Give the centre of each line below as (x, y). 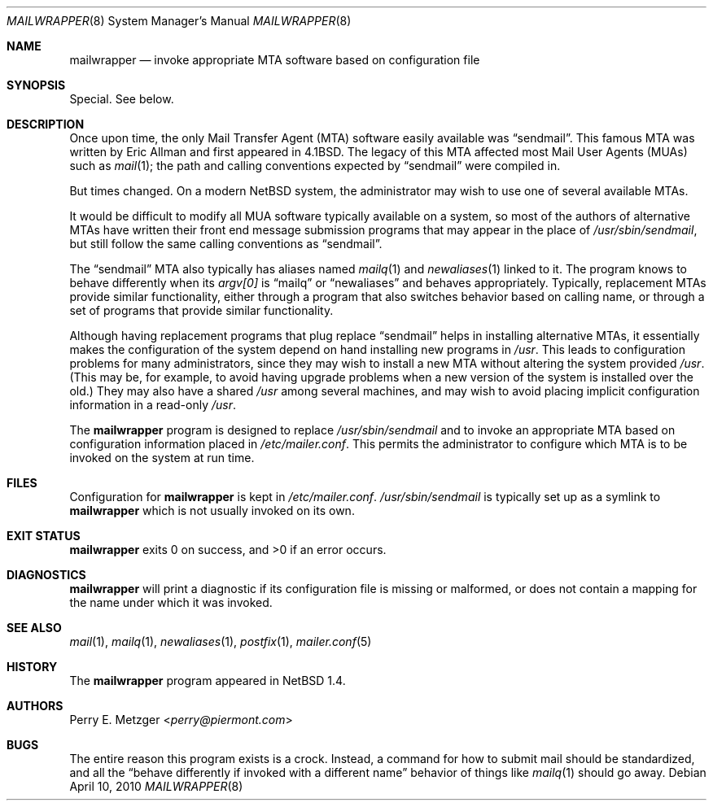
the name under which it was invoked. (171, 602)
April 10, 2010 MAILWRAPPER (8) (156, 786)
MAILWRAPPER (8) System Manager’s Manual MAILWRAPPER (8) (179, 21)
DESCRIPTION (46, 124)
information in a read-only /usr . (153, 405)
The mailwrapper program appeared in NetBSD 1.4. (208, 680)
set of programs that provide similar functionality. (201, 310)
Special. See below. (122, 99)
